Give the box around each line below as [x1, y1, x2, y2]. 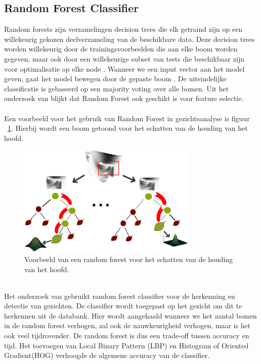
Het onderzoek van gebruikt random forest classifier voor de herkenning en [4, 290, 235, 301]
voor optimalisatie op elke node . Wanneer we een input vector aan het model [4, 63, 245, 74]
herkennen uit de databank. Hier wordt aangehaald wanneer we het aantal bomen [4, 310, 257, 321]
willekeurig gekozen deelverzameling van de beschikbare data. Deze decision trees [4, 33, 255, 44]
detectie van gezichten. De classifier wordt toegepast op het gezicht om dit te [4, 300, 242, 311]
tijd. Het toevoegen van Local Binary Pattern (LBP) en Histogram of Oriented [4, 340, 249, 350]
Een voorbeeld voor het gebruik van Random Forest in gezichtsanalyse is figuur [4, 113, 250, 123]
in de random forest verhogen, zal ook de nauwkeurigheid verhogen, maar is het [4, 320, 251, 331]
